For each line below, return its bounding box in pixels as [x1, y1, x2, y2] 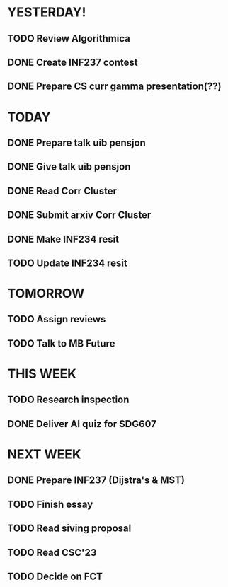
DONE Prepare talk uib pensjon [7, 136, 147, 149]
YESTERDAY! [7, 4, 86, 21]
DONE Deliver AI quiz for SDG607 [7, 418, 157, 430]
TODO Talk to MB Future [7, 337, 115, 349]
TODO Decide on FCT [7, 570, 103, 582]
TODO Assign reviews [7, 313, 106, 325]
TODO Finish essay [7, 498, 93, 510]
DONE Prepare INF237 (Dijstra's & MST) [7, 475, 186, 487]
